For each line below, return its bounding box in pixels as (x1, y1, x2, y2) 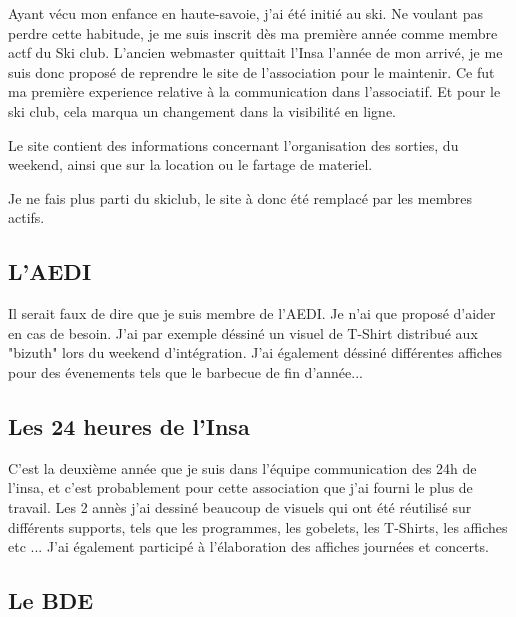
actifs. (8, 207, 45, 228)
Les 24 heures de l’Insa (8, 410, 250, 441)
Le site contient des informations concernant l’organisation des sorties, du (8, 134, 459, 155)
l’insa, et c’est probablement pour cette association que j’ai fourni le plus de (8, 477, 473, 498)
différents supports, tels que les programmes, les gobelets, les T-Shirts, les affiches (8, 516, 508, 537)
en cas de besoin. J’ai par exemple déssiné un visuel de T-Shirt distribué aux (8, 322, 478, 343)
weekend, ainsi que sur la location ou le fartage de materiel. (8, 154, 373, 175)
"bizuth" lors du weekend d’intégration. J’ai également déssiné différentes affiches (8, 342, 503, 363)
